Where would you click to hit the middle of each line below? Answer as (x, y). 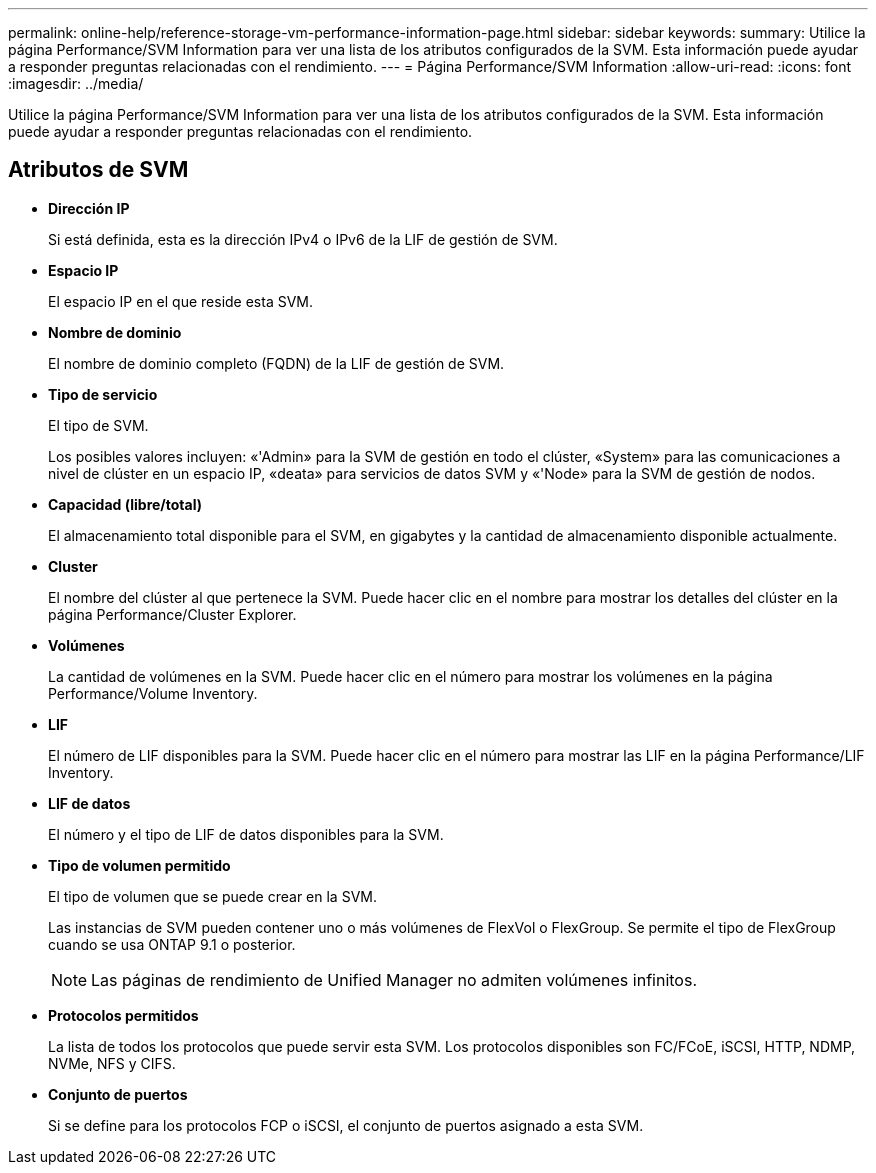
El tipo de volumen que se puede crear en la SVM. (212, 896)
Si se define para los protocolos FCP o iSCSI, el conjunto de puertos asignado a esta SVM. (346, 1125)
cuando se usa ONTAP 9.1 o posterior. (172, 944)
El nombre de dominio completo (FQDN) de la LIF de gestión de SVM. (276, 363)
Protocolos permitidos (123, 1015)
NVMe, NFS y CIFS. (112, 1063)
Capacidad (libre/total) (125, 504)
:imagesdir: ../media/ (76, 83)
